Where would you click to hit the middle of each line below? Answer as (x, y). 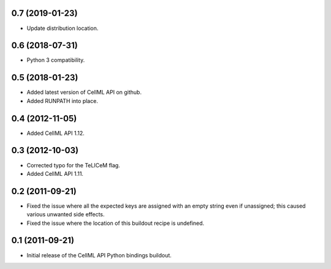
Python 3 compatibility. (56, 60)
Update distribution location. (63, 28)
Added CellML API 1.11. (55, 173)
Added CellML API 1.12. (56, 133)
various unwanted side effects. (66, 214)
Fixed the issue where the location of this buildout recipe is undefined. (116, 223)
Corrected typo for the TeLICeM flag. (74, 165)
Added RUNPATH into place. (62, 100)
